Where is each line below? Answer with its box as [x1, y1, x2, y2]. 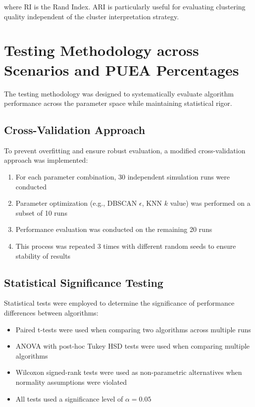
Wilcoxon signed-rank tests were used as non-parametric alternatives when [15, 367, 242, 377]
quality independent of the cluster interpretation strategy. [4, 11, 179, 21]
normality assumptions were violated [15, 377, 127, 387]
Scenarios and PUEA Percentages [4, 59, 239, 80]
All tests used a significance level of [15, 393, 123, 404]
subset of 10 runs [15, 207, 67, 218]
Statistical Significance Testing [4, 274, 163, 290]
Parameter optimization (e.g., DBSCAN [15, 198, 137, 208]
